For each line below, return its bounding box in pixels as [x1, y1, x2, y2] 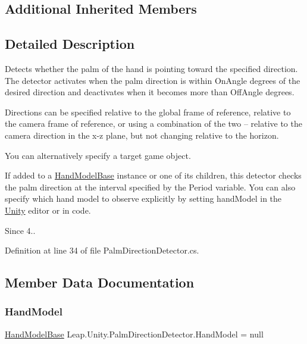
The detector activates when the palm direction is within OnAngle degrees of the [5, 74, 300, 86]
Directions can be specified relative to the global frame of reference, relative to [5, 105, 291, 118]
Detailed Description [5, 35, 135, 53]
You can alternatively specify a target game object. [5, 149, 191, 161]
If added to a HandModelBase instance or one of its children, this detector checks [5, 169, 302, 182]
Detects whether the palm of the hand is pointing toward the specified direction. [5, 62, 298, 74]
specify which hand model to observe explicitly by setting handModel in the [5, 192, 282, 205]
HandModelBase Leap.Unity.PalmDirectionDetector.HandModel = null [5, 327, 264, 340]
